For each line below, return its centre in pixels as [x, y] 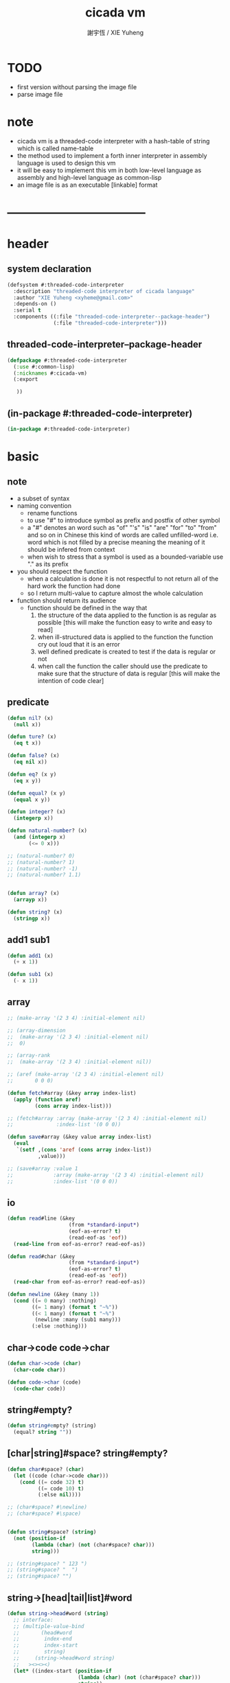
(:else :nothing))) [60, 1326]
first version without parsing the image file [77, 86]
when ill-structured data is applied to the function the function [125, 637]
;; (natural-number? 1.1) [44, 875]
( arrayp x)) [31, 900]
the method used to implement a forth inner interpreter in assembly [112, 155]
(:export [26, 380]
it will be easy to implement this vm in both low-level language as [109, 170]
